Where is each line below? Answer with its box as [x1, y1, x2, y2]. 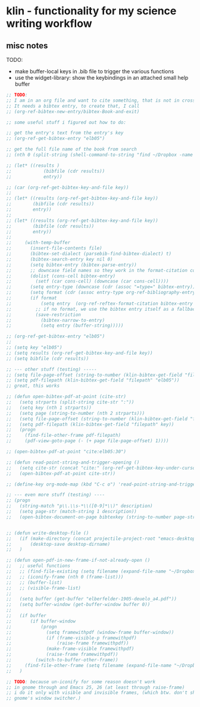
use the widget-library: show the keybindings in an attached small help [14, 74, 189, 81]
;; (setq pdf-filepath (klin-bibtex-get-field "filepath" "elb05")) [6, 377, 180, 383]
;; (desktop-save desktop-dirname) [6, 541, 111, 547]
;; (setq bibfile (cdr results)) [6, 355, 89, 361]
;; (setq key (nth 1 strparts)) [6, 405, 92, 411]
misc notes [6, 40, 48, 51]
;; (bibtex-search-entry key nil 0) [6, 256, 113, 262]
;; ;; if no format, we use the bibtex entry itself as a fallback [6, 306, 198, 312]
